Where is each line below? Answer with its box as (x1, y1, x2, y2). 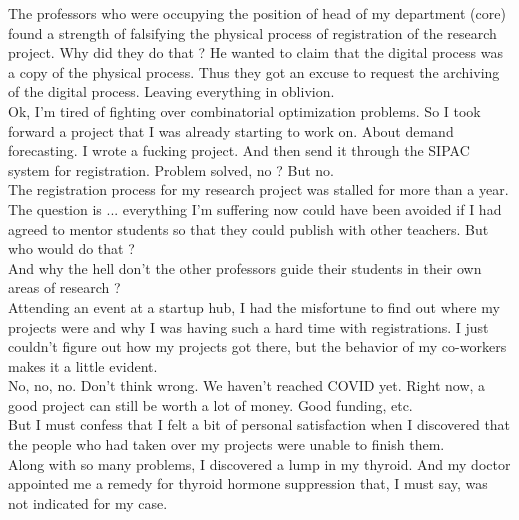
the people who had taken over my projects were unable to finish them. (8, 434, 445, 455)
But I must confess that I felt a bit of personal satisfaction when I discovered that (8, 414, 511, 435)
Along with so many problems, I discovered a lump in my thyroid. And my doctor (8, 453, 511, 474)
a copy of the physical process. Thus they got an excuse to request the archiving (8, 61, 500, 82)
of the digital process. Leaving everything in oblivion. (8, 81, 335, 102)
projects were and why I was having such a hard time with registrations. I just (8, 316, 489, 337)
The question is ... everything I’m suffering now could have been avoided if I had (8, 198, 502, 219)
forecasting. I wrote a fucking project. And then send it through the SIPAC (8, 140, 470, 161)
